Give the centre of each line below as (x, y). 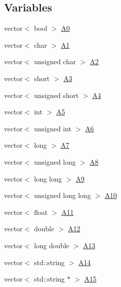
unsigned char (55, 61)
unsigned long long (62, 195)
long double (52, 245)
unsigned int (53, 128)
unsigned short (56, 95)
